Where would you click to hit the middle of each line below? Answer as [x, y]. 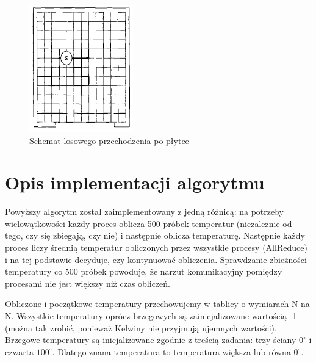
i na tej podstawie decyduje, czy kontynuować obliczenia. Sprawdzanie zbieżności [156, 259]
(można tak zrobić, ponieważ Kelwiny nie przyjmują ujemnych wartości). [141, 328]
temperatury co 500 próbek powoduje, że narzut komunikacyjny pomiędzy [144, 271]
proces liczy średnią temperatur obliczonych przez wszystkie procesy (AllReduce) [156, 247]
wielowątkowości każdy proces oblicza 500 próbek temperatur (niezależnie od [149, 223]
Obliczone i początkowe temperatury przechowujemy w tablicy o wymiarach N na [157, 304]
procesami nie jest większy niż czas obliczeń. [88, 283]
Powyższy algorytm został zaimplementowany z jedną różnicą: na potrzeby [145, 212]
